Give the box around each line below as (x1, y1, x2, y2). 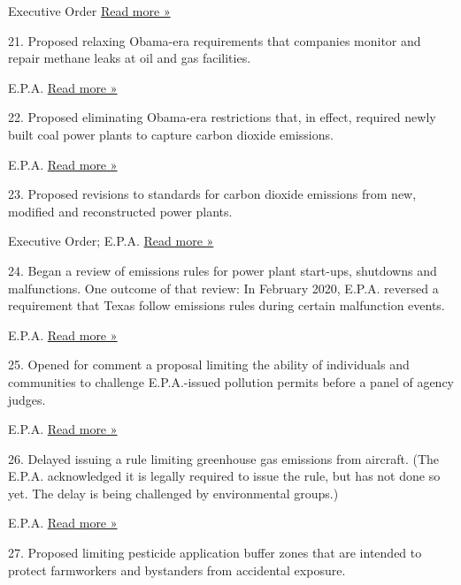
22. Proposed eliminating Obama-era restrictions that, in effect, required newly (8, 108, 436, 126)
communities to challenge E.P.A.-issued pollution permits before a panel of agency (8, 372, 455, 391)
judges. (8, 390, 46, 408)
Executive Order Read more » (8, 2, 171, 19)
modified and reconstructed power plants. (8, 201, 233, 220)
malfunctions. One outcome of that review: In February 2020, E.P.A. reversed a (8, 278, 439, 297)
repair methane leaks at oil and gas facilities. (8, 49, 251, 67)
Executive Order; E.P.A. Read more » (8, 232, 214, 250)
